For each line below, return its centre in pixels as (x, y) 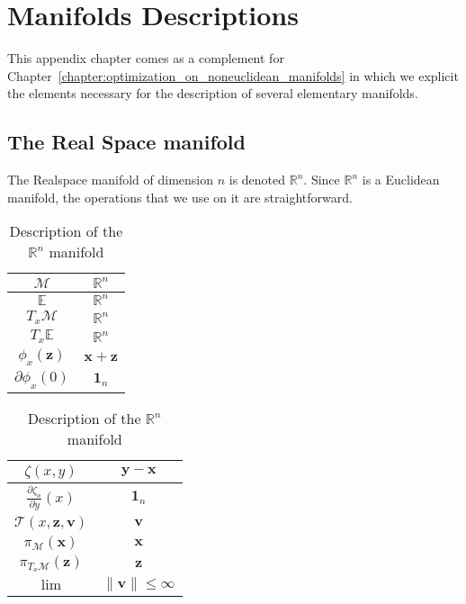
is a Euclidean (401, 180)
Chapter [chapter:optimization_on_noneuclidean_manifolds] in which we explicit (233, 75)
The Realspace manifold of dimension (111, 180)
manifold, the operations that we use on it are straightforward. (180, 197)
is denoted (257, 180)
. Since (322, 180)
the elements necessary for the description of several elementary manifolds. (213, 93)
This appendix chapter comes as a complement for (146, 58)
